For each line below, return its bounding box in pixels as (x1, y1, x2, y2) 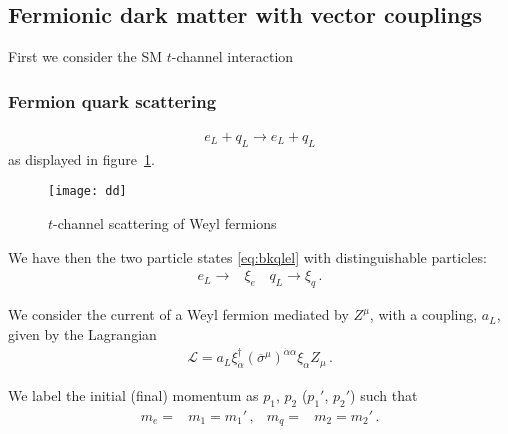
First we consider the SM (8, 46, 163, 67)
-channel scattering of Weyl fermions (53, 213, 277, 234)
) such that (350, 384, 418, 405)
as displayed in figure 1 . (8, 148, 155, 169)
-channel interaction (171, 46, 294, 67)
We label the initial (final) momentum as (8, 384, 259, 405)
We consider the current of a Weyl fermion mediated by (8, 304, 349, 325)
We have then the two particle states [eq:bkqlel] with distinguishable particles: (8, 246, 487, 267)
